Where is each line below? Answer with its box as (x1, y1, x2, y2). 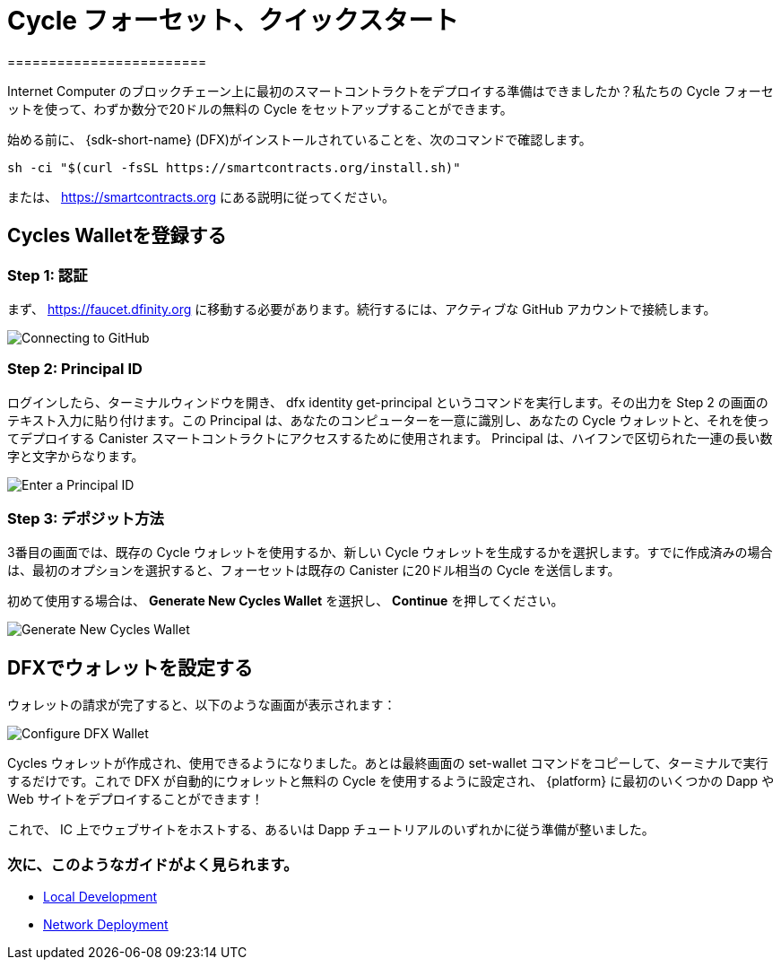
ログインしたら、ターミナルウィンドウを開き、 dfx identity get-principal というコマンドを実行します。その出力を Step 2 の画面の (7, 394, 768, 410)
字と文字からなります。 (7, 448, 144, 464)
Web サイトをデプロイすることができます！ (7, 791, 264, 807)
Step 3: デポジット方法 (7, 510, 164, 528)
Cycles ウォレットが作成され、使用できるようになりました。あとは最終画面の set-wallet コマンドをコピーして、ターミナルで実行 (7, 755, 768, 771)
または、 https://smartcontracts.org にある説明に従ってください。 (7, 188, 395, 205)
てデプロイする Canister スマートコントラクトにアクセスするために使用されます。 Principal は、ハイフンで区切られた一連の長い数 (7, 430, 773, 446)
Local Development (43, 889, 158, 905)
